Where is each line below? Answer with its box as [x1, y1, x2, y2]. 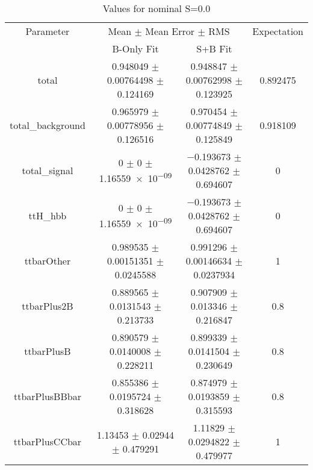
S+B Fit [196, 42, 232, 55]
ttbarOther [24, 254, 71, 268]
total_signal [22, 163, 73, 177]
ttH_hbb [28, 208, 67, 222]
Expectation [252, 24, 303, 38]
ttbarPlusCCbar [13, 434, 82, 448]
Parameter [25, 24, 70, 38]
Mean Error [145, 24, 195, 38]
